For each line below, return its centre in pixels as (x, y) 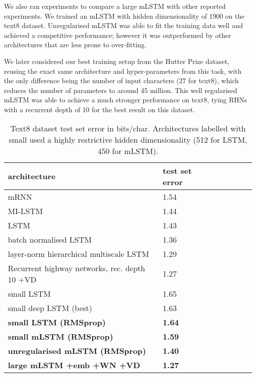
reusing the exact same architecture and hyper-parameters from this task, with (123, 71)
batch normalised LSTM (50, 239)
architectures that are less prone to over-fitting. (75, 45)
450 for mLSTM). (128, 151)
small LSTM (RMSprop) (57, 322)
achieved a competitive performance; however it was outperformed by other (118, 35)
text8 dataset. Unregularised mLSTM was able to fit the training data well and (124, 25)
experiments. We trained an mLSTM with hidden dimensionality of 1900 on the (124, 16)
